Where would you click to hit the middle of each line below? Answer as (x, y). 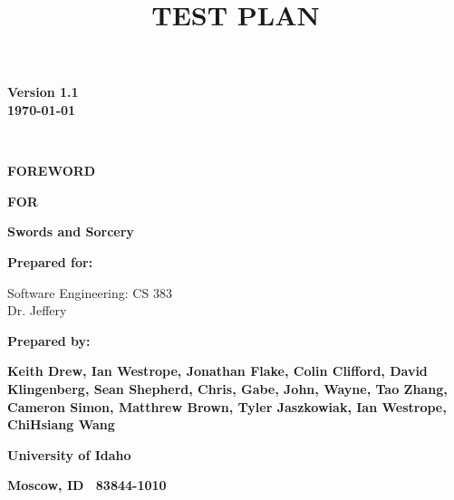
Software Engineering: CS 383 (90, 292)
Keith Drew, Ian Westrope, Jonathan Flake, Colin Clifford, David (217, 371)
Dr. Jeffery (37, 310)
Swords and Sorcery (71, 231)
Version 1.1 (43, 92)
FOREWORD (52, 171)
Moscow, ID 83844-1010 (87, 485)
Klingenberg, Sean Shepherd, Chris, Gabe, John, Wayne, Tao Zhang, (227, 388)
